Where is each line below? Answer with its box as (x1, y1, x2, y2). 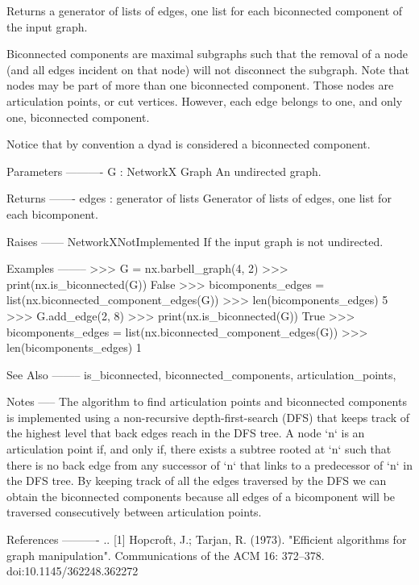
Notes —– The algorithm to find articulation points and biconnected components (6, 393, 407, 410)
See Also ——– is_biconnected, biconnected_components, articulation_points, (6, 366, 396, 382)
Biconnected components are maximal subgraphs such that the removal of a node (6, 45, 408, 62)
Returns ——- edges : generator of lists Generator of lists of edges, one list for (6, 190, 392, 207)
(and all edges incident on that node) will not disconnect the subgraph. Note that (6, 61, 410, 77)
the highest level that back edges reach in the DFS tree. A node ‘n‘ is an (6, 424, 365, 441)
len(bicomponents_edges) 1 (6, 339, 142, 356)
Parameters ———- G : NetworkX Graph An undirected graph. (6, 162, 322, 179)
